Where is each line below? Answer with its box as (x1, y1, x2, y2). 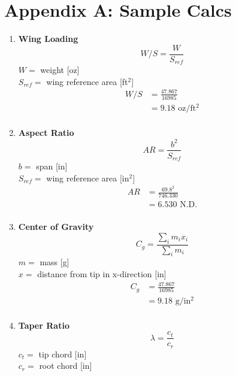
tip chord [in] (38, 347, 87, 360)
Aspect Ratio (18, 126, 74, 139)
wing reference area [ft (46, 75, 128, 87)
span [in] (36, 160, 68, 172)
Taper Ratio (18, 319, 69, 331)
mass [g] (40, 256, 69, 268)
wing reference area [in (46, 171, 129, 184)
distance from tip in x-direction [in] (37, 268, 167, 280)
